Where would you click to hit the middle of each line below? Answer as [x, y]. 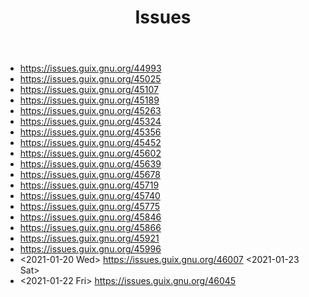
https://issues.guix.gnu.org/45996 [90, 249]
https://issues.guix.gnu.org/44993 [90, 68]
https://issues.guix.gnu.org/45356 [90, 132]
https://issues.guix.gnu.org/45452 [90, 143]
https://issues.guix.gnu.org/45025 [90, 79]
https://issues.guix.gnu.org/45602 [90, 153]
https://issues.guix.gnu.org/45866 [90, 228]
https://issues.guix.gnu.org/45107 [89, 90]
